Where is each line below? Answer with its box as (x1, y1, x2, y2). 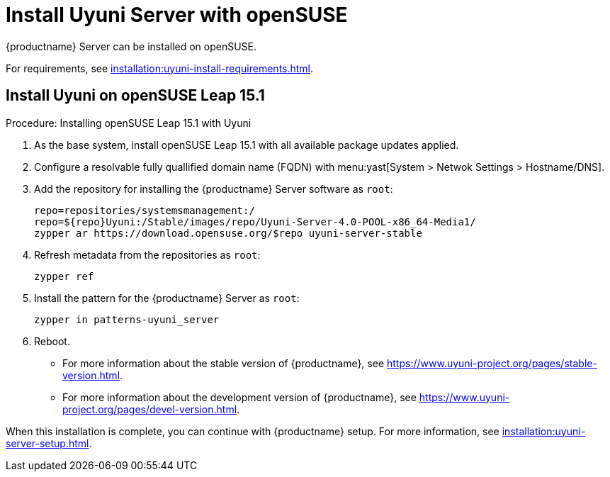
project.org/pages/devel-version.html (62, 403, 237, 415)
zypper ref (34, 270, 94, 282)
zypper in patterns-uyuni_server (34, 313, 220, 325)
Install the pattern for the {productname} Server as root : (34, 291, 300, 304)
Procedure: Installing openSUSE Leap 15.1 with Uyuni (6, 116, 252, 129)
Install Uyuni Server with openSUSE (6, 3, 348, 27)
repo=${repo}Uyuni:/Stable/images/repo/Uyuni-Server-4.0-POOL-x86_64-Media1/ (34, 215, 476, 228)
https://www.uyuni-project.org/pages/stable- (387, 357, 597, 369)
